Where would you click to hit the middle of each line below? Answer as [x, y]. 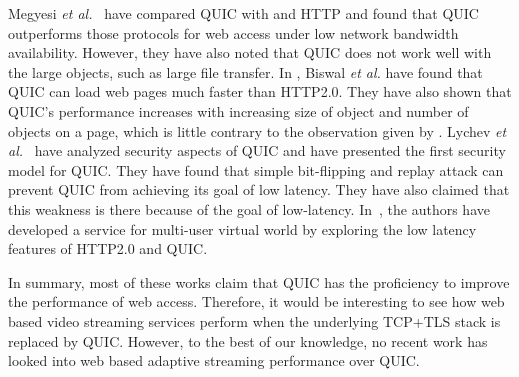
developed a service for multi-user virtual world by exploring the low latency [242, 228]
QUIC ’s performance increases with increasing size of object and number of [238, 110]
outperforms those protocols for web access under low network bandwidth [233, 32]
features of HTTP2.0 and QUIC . [108, 248]
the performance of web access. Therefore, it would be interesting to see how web [256, 301]
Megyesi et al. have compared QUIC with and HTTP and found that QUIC [243, 13]
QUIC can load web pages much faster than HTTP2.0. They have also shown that [260, 91]
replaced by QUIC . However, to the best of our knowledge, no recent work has [248, 340]
